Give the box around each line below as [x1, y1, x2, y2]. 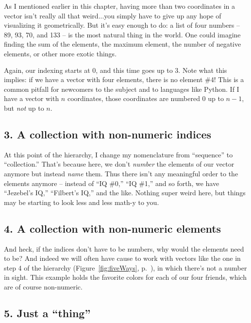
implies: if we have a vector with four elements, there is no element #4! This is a [4, 74, 244, 85]
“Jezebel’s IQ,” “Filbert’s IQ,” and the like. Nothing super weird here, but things [4, 187, 246, 198]
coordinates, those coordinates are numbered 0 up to [67, 93, 224, 103]
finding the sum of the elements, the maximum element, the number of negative [4, 39, 241, 49]
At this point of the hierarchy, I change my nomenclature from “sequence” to [4, 149, 233, 159]
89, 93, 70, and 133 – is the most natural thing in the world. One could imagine [4, 29, 241, 39]
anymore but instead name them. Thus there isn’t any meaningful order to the [4, 168, 238, 178]
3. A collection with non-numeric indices [4, 126, 212, 141]
